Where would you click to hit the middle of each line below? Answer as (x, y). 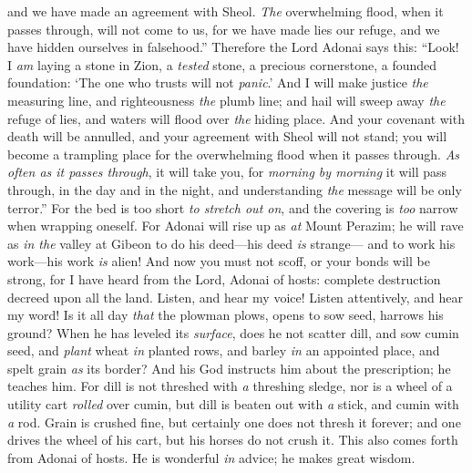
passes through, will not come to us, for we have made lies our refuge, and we (224, 29)
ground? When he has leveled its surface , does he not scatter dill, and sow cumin (233, 332)
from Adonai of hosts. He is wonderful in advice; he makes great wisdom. (211, 457)
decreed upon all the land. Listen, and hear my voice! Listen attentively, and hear (236, 297)
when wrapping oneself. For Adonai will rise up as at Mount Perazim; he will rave (236, 226)
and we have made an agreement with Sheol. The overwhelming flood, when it (226, 11)
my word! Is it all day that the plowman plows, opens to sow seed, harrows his (226, 315)
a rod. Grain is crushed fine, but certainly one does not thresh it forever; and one (234, 422)
